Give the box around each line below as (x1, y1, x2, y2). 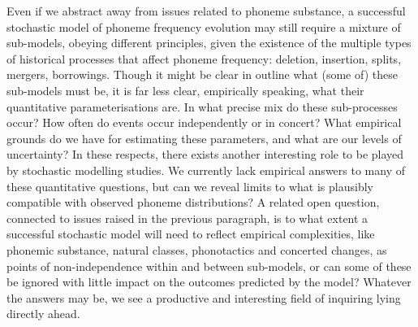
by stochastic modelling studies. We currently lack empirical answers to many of (6, 161, 405, 178)
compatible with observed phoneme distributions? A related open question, (6, 194, 380, 211)
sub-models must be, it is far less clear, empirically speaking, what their (6, 81, 364, 98)
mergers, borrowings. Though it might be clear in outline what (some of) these (6, 66, 398, 83)
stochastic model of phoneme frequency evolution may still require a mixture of (6, 18, 401, 35)
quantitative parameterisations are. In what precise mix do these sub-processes (6, 98, 398, 115)
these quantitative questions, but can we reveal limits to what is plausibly (6, 177, 373, 194)
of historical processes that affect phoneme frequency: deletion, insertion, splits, (6, 50, 402, 67)
